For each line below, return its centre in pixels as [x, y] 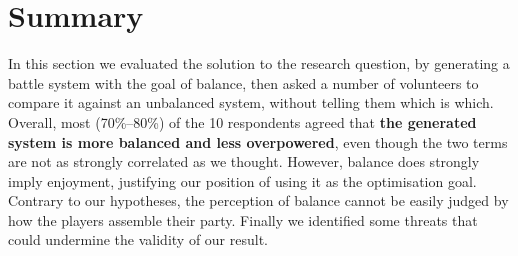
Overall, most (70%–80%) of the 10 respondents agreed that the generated [242, 121]
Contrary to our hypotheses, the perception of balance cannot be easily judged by [258, 200]
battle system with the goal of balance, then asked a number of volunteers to [243, 82]
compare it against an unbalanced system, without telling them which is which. [251, 102]
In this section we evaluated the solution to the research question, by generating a [259, 63]
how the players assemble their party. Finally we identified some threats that [243, 219]
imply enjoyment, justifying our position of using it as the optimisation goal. [242, 180]
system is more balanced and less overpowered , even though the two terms [258, 141]
